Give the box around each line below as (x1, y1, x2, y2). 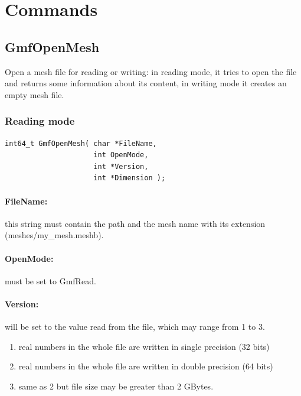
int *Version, (93, 162, 149, 171)
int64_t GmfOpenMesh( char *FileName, (5, 139, 157, 148)
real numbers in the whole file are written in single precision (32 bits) (18, 340, 270, 352)
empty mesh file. (5, 88, 64, 100)
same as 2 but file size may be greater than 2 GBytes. (18, 379, 214, 392)
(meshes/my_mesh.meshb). (5, 229, 104, 241)
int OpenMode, (93, 151, 149, 160)
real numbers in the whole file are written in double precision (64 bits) (18, 360, 273, 372)
